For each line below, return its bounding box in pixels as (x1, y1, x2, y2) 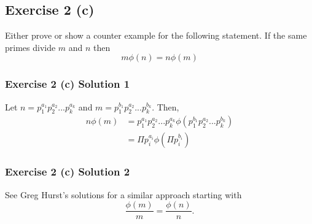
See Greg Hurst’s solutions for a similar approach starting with (5, 188, 242, 201)
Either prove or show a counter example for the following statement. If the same (5, 29, 307, 42)
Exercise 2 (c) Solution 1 (5, 76, 130, 91)
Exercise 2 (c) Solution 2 (5, 164, 130, 179)
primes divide (5, 41, 56, 53)
